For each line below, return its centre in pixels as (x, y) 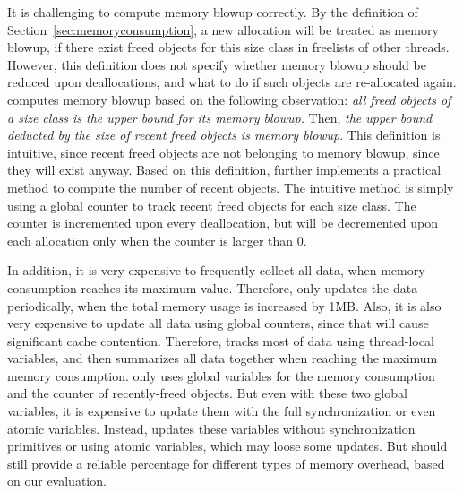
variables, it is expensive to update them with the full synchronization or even (222, 411)
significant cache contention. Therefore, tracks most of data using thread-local (221, 340)
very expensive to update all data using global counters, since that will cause (218, 323)
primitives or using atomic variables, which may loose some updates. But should (227, 446)
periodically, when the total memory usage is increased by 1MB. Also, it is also (224, 305)
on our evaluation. (57, 481)
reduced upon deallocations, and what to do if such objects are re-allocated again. (232, 82)
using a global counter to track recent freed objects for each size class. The (212, 205)
